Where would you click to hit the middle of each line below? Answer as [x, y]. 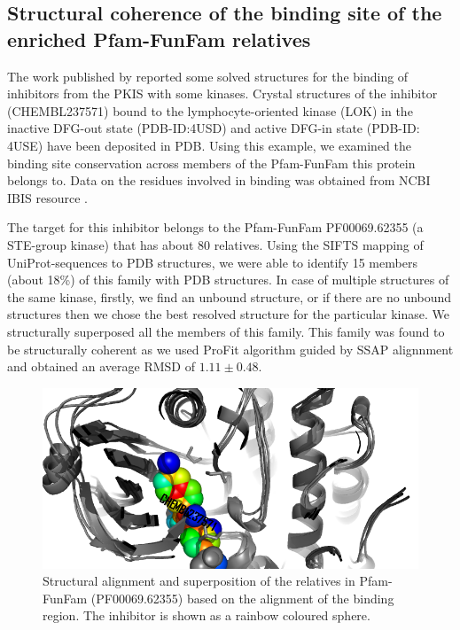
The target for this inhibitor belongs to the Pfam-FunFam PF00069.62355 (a [215, 227]
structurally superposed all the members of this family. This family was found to [226, 331]
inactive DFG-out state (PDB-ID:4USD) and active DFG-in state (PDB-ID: [214, 128]
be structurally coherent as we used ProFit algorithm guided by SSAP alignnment [230, 349]
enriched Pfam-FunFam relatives [159, 39]
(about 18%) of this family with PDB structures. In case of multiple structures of [228, 280]
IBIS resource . [47, 197]
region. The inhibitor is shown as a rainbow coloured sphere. [207, 615]
